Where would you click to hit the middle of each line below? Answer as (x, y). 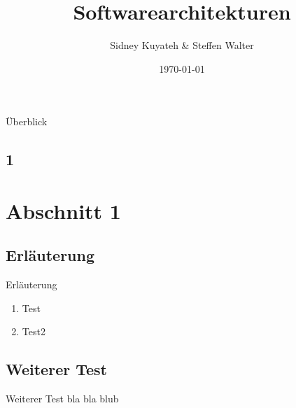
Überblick (27, 121)
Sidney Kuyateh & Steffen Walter (182, 45)
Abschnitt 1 (63, 210)
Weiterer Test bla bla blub (62, 399)
